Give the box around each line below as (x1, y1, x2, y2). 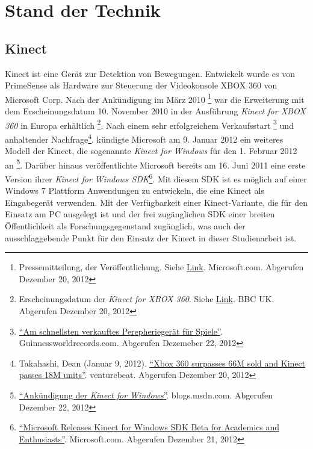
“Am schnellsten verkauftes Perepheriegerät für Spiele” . (19, 324, 223, 337)
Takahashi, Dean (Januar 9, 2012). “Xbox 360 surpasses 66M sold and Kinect (19, 356, 306, 369)
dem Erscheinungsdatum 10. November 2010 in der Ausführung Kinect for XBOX (5, 105, 306, 117)
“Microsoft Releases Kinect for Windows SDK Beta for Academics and (19, 421, 280, 433)
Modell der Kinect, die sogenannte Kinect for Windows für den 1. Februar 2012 (5, 144, 297, 157)
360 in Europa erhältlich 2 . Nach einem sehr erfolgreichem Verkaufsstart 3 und (5, 117, 294, 131)
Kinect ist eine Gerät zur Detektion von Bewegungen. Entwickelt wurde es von (5, 67, 295, 79)
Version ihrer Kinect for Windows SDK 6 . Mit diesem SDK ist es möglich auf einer (5, 170, 307, 185)
